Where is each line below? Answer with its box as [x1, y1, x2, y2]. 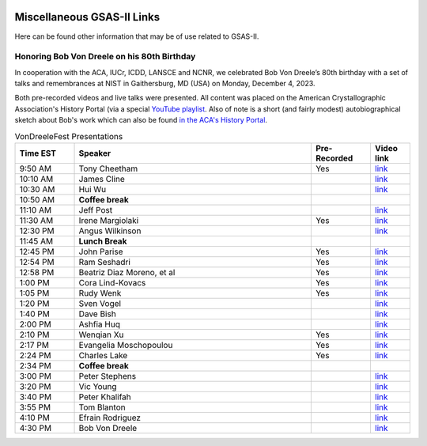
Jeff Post [78, 204, 113, 215]
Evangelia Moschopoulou [78, 339, 173, 350]
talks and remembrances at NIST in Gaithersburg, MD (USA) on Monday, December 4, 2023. [14, 79, 316, 89]
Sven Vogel [78, 297, 122, 308]
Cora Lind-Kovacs [78, 277, 146, 288]
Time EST [19, 147, 57, 158]
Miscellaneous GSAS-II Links [14, 10, 161, 24]
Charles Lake [78, 350, 128, 361]
